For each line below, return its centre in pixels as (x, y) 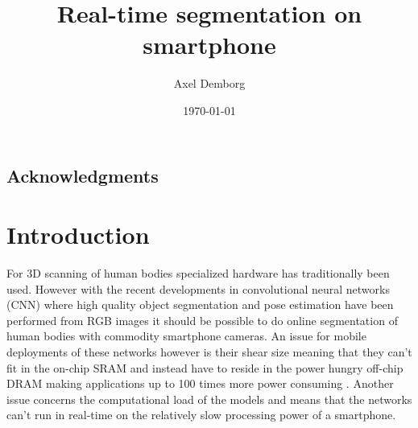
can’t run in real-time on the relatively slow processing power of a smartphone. (201, 415)
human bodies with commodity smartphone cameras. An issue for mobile (186, 336)
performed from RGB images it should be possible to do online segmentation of (202, 320)
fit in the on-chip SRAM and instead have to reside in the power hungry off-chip (205, 367)
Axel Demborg (209, 83)
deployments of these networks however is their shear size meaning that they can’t (209, 351)
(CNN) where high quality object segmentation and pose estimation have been (200, 305)
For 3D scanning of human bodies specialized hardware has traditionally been (198, 273)
